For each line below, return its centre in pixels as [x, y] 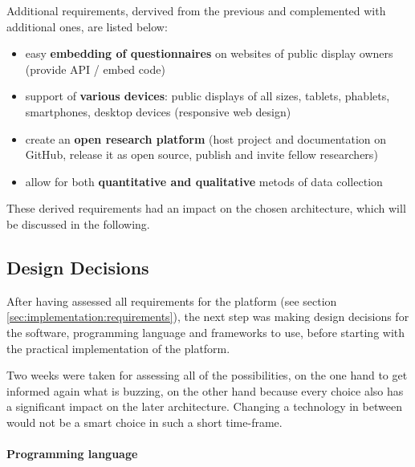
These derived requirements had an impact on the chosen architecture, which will [206, 208]
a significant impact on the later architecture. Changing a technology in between [204, 406]
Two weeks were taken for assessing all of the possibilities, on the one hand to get [207, 375]
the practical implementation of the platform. [118, 348]
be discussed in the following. [78, 223]
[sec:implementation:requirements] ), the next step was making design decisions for [208, 317]
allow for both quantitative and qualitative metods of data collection [204, 181]
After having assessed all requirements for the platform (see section [172, 301]
